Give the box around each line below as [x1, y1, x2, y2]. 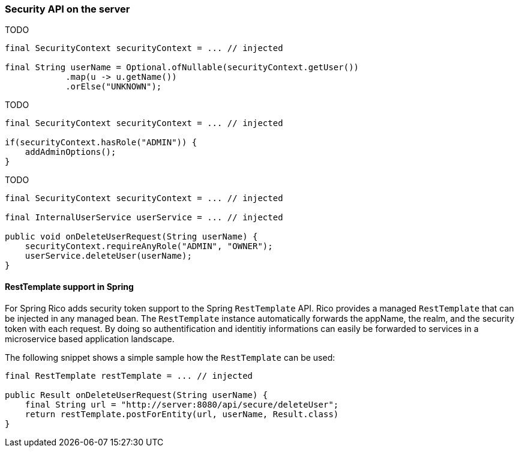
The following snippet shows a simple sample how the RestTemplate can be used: [5, 352, 335, 363]
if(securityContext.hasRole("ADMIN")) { [5, 137, 197, 148]
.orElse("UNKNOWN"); [65, 82, 162, 92]
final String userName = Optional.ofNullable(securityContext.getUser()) [5, 62, 359, 73]
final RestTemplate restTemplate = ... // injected [5, 370, 253, 381]
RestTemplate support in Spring [5, 281, 134, 292]
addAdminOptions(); [25, 147, 116, 157]
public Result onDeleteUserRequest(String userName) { [5, 390, 268, 400]
